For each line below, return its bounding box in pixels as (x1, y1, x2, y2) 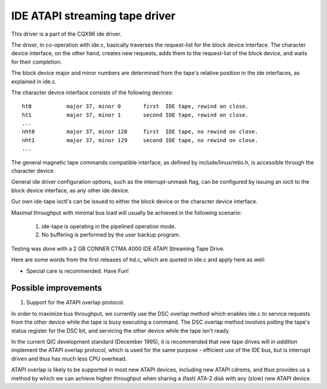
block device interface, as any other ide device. (11, 186, 130, 194)
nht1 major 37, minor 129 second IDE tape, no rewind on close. (22, 137, 259, 143)
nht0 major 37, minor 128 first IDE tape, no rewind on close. (22, 128, 259, 136)
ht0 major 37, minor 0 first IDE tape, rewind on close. (22, 103, 249, 110)
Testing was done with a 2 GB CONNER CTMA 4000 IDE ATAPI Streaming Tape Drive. (11, 245, 225, 252)
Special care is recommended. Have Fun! (26, 267, 130, 275)
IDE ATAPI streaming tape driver (11, 9, 176, 22)
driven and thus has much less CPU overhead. (11, 355, 127, 362)
